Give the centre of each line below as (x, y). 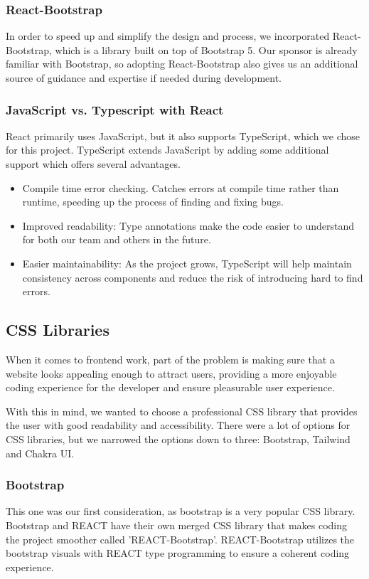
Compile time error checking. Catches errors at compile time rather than (181, 187)
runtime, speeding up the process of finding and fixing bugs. (153, 202)
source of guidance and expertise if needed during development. (144, 78)
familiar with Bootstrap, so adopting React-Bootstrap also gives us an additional (182, 64)
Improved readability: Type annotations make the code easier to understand (188, 225)
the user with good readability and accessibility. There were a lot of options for (178, 425)
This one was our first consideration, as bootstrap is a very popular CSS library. (181, 511)
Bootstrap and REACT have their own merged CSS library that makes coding (177, 525)
